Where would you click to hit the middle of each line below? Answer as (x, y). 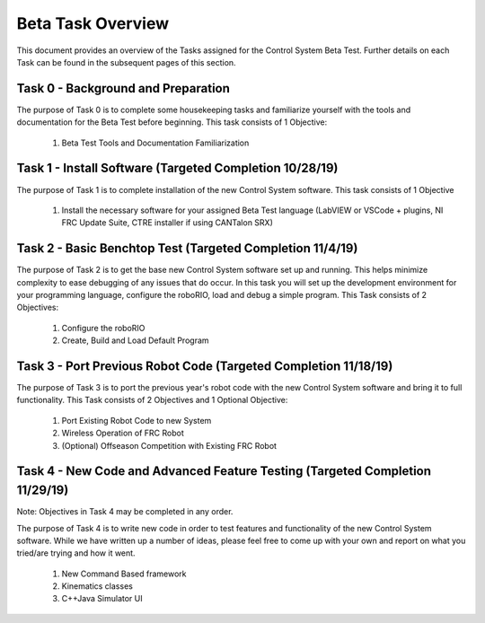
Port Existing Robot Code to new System (137, 420)
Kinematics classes (97, 586)
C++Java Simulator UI (102, 599)
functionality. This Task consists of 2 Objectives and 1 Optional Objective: (152, 400)
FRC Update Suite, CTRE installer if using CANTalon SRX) (168, 223)
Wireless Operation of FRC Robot (123, 433)
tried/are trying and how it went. (76, 553)
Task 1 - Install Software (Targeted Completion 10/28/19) (177, 168)
